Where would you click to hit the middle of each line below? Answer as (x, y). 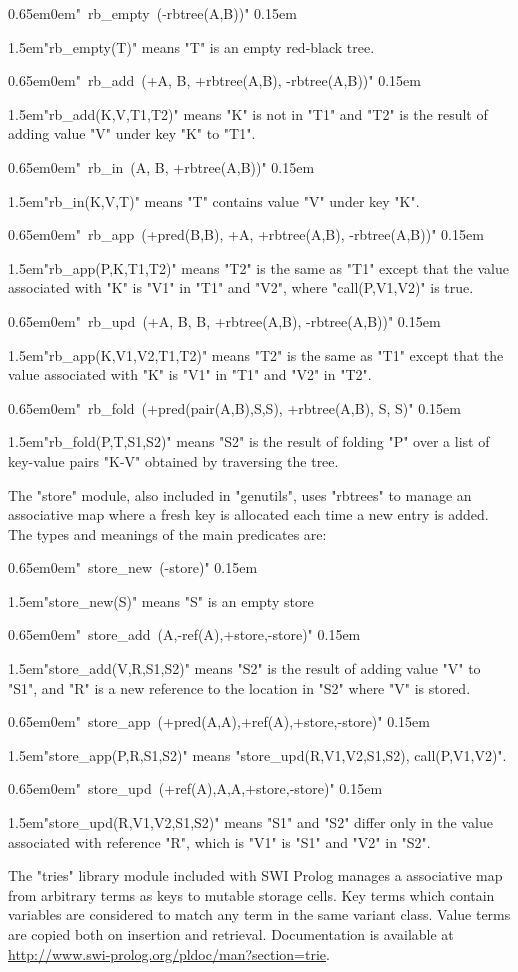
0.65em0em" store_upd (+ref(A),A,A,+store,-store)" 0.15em (195, 788)
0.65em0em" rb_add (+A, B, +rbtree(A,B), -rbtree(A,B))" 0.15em (214, 80)
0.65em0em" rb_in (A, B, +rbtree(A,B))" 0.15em (161, 166)
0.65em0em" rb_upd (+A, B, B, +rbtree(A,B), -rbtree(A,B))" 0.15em (224, 320)
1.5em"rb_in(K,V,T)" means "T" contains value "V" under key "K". (214, 200)
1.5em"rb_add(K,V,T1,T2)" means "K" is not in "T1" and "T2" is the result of (248, 113)
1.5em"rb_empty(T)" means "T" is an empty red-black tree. (191, 46)
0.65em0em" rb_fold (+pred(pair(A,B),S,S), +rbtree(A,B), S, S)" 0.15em (234, 407)
